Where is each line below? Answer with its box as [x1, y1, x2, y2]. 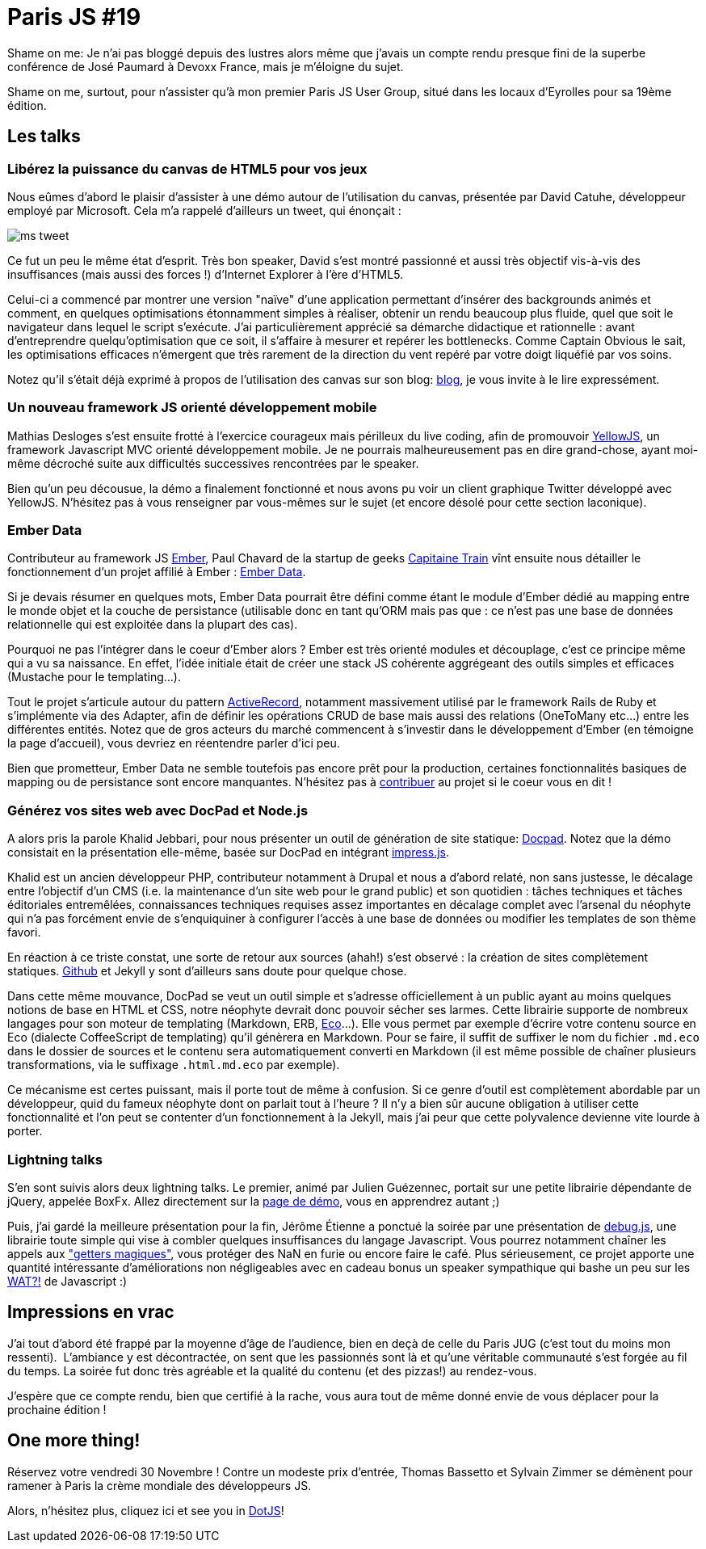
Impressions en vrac [7, 1302, 174, 1323]
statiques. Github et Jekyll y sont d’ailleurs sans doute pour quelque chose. [7, 964, 407, 979]
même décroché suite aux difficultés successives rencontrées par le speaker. [7, 456, 419, 470]
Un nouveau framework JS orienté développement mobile [7, 399, 377, 416]
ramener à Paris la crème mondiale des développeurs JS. [7, 1478, 312, 1492]
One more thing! [7, 1430, 141, 1451]
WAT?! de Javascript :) [7, 1273, 128, 1288]
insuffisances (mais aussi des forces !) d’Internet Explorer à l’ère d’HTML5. [7, 267, 404, 281]
